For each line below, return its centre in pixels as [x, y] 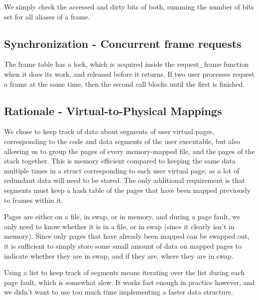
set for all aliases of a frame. [47, 16]
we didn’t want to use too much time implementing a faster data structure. [119, 292]
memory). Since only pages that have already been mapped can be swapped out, [127, 236]
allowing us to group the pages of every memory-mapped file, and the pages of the [129, 151]
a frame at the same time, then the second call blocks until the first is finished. [125, 83]
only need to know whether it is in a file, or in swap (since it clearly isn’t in [119, 226]
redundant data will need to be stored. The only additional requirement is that [125, 180]
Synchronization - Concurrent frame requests [123, 43]
